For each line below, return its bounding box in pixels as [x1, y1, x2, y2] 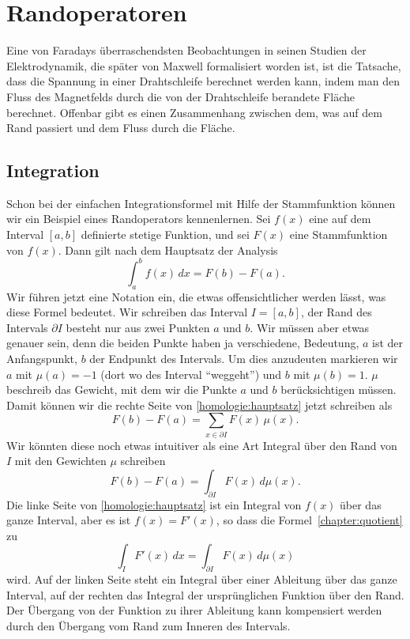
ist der [372, 335, 404, 351]
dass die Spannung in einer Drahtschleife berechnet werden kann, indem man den [6, 73, 400, 89]
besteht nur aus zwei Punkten [66, 319, 210, 335]
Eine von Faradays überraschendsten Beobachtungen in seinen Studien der [6, 42, 367, 59]
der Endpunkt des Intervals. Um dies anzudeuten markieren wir [89, 350, 398, 366]
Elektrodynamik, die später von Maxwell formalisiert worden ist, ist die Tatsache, [6, 57, 401, 74]
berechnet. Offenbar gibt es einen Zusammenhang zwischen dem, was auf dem [6, 104, 382, 120]
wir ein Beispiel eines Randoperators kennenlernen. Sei [6, 210, 271, 227]
